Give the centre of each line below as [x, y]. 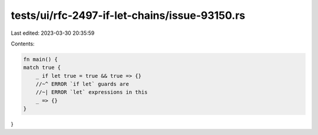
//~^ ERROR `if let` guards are [82, 84]
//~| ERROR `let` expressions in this [92, 92]
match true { [42, 67]
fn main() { [41, 59]
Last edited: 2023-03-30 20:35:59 [53, 33]
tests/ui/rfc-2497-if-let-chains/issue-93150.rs [128, 15]
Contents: [23, 44]
